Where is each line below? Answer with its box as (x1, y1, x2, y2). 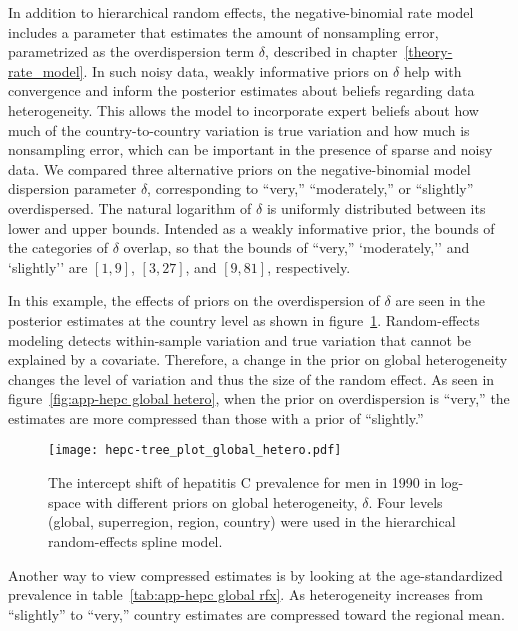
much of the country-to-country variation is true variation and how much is (8, 119, 470, 140)
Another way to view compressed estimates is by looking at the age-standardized (8, 564, 503, 585)
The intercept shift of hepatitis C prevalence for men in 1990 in (48, 472, 436, 493)
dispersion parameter (8, 178, 137, 199)
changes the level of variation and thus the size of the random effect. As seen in (8, 368, 495, 389)
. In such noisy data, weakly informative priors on (83, 60, 389, 81)
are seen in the (395, 290, 486, 311)
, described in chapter (265, 41, 398, 62)
